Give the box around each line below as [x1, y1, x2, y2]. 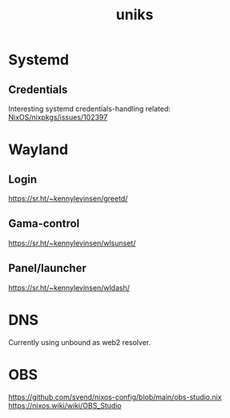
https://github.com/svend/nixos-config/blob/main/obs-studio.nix [8, 392, 222, 402]
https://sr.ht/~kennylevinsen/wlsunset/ [8, 238, 136, 248]
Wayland [8, 140, 69, 159]
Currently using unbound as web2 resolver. [8, 337, 151, 347]
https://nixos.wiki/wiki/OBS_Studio [8, 400, 122, 410]
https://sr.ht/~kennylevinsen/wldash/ [8, 282, 130, 292]
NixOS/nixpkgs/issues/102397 [8, 112, 108, 122]
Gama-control [8, 217, 80, 230]
